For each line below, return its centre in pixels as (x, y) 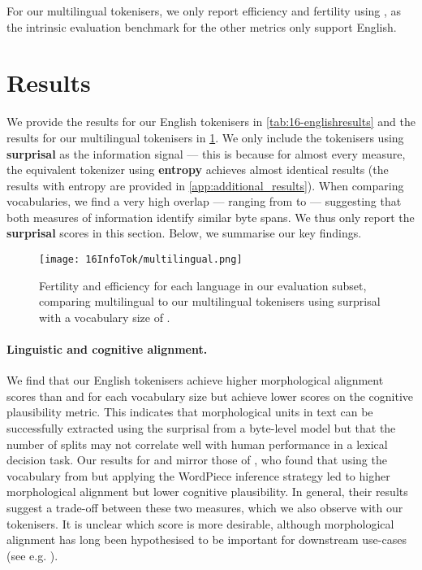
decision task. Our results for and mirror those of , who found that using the (197, 460)
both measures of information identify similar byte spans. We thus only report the (211, 217)
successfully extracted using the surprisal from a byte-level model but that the (201, 428)
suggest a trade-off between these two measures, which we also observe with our (205, 508)
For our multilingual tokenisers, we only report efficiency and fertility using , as (204, 11)
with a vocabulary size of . (105, 317)
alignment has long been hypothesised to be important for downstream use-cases (207, 540)
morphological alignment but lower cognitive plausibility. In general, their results (207, 492)
